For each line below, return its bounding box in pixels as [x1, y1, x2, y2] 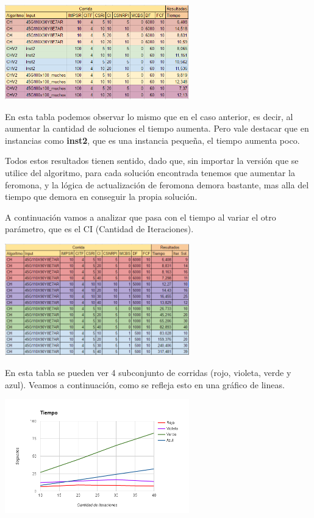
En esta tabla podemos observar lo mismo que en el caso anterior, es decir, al [5, 110, 293, 122]
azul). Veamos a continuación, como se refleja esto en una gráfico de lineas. [5, 378, 285, 391]
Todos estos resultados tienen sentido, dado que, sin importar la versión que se [5, 154, 299, 167]
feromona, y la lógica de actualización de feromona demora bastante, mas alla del [5, 178, 309, 191]
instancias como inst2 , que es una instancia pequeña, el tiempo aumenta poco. [5, 133, 300, 146]
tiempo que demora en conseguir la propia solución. [5, 190, 198, 203]
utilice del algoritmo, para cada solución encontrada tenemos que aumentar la [5, 166, 295, 179]
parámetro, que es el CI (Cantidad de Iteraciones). [5, 222, 194, 235]
